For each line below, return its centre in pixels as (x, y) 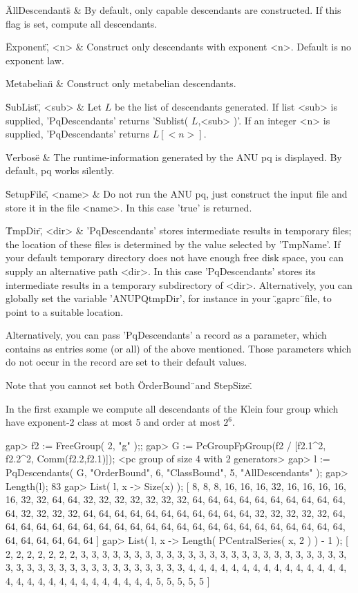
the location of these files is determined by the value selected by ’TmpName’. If (173, 244)
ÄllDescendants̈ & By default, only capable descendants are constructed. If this (173, 10)
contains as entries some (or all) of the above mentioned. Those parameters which (179, 348)
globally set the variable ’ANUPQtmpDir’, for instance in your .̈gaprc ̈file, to (169, 298)
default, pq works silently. (60, 170)
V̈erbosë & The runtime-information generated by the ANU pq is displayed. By (174, 157)
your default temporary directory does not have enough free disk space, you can (175, 257)
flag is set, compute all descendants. (82, 23)
